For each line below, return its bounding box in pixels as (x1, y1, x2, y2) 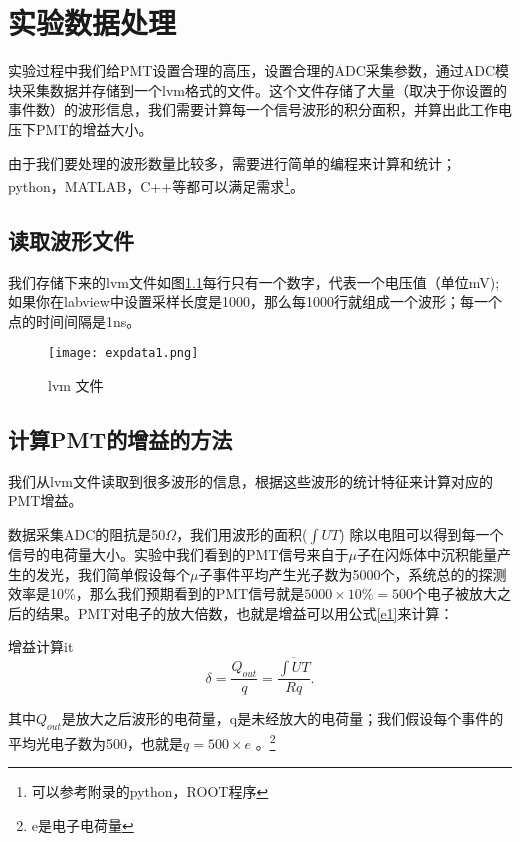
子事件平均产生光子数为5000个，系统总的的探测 (198, 563, 507, 584)
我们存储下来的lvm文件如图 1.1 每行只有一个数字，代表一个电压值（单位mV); (8, 271, 500, 292)
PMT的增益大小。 (35, 118, 153, 139)
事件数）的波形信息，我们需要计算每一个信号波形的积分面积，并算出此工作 (8, 99, 498, 120)
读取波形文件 (8, 224, 134, 255)
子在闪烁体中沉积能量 (356, 543, 497, 564)
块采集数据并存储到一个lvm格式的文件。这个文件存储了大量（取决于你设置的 (8, 79, 507, 100)
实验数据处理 (8, 2, 177, 43)
